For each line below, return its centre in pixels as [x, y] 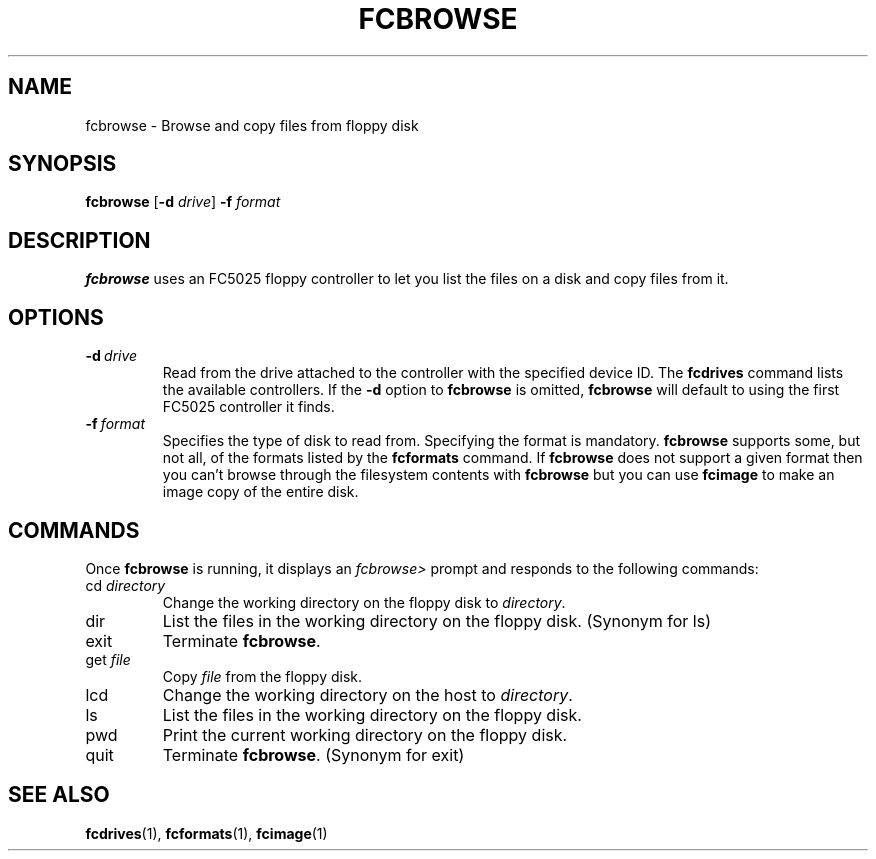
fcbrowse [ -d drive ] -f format [183, 202]
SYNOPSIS [62, 164]
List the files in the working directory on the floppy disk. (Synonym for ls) [436, 620]
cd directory [125, 585]
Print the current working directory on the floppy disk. [365, 734]
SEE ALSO [59, 795]
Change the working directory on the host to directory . [367, 694]
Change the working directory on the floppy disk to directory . [364, 602]
